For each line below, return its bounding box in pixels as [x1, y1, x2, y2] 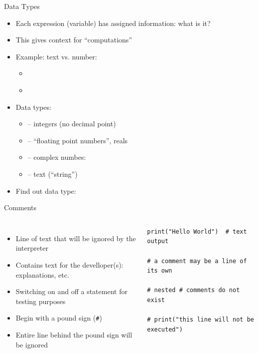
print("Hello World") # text [147, 228, 247, 235]
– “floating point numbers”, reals [27, 135, 128, 145]
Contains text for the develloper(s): [15, 259, 124, 270]
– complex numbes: [27, 152, 86, 162]
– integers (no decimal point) [27, 118, 116, 129]
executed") [147, 326, 183, 333]
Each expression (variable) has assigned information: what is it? [15, 17, 211, 28]
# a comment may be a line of [147, 257, 247, 265]
